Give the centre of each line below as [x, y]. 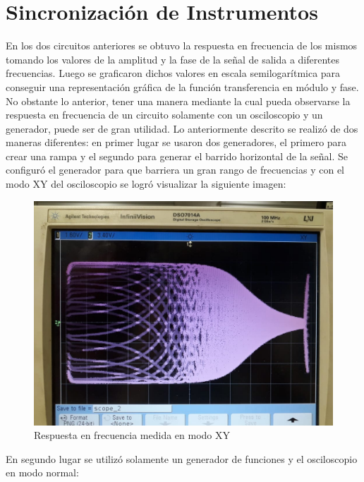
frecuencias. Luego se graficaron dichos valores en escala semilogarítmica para [173, 73]
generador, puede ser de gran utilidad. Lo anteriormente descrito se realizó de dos [182, 128]
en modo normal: [42, 472]
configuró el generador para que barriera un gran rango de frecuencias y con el [175, 170]
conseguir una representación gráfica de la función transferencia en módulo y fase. [182, 86]
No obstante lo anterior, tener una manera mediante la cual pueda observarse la [178, 101]
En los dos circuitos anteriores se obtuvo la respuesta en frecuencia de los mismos [182, 46]
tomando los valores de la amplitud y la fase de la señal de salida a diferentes [173, 59]
